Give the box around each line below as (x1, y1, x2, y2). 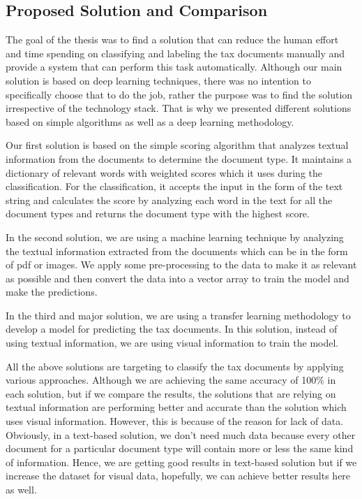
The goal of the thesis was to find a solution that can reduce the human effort (6, 32, 339, 47)
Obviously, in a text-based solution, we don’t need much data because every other (6, 427, 356, 442)
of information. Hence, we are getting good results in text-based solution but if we (6, 454, 357, 469)
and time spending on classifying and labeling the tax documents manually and (6, 45, 345, 60)
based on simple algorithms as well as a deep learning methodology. (6, 114, 294, 129)
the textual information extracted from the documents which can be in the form (6, 243, 348, 258)
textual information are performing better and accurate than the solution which (6, 400, 347, 414)
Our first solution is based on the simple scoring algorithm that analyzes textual (6, 138, 349, 152)
